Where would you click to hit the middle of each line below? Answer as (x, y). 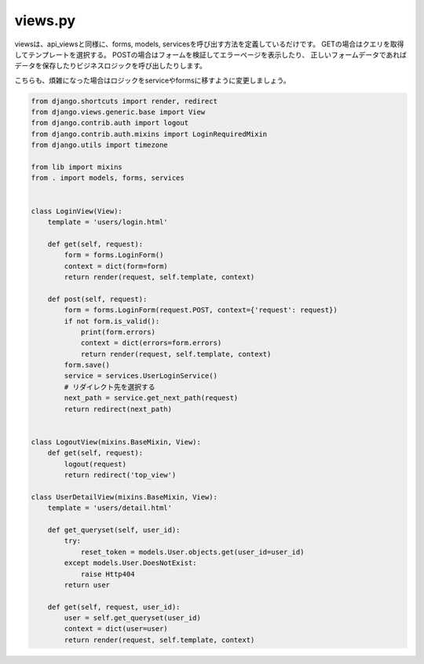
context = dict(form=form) (116, 266)
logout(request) (95, 464)
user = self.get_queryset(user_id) (133, 618)
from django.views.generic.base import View (118, 112)
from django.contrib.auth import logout (110, 123)
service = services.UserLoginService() (141, 376)
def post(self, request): (97, 299)
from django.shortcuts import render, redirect (124, 101)
